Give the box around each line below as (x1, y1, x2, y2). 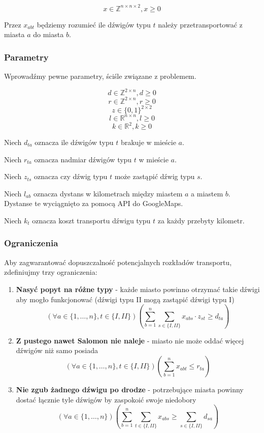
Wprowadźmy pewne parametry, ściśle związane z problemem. (4, 70, 196, 81)
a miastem (191, 188, 223, 198)
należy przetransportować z (158, 19, 243, 30)
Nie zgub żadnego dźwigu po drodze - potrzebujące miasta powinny (16, 384, 244, 395)
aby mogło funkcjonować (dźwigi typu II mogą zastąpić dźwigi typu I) (16, 294, 235, 304)
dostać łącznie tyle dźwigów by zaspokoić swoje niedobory (16, 394, 196, 405)
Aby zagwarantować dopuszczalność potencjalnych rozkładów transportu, (4, 256, 232, 267)
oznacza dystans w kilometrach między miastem (33, 188, 183, 198)
